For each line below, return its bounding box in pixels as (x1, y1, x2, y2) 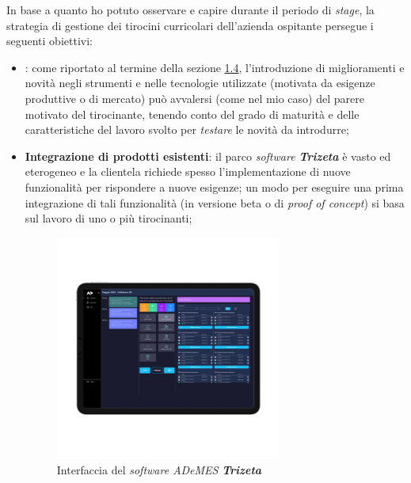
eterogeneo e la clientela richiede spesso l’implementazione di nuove (25, 163, 351, 180)
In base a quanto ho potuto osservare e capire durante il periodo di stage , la (6, 2, 375, 17)
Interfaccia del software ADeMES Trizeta (56, 462, 262, 478)
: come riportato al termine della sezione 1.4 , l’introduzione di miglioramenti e (25, 59, 405, 75)
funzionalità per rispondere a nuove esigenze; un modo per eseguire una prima (25, 178, 404, 195)
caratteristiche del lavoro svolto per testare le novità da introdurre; (25, 121, 349, 138)
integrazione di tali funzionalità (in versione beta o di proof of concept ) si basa (25, 194, 405, 211)
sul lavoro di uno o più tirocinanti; (25, 210, 192, 226)
